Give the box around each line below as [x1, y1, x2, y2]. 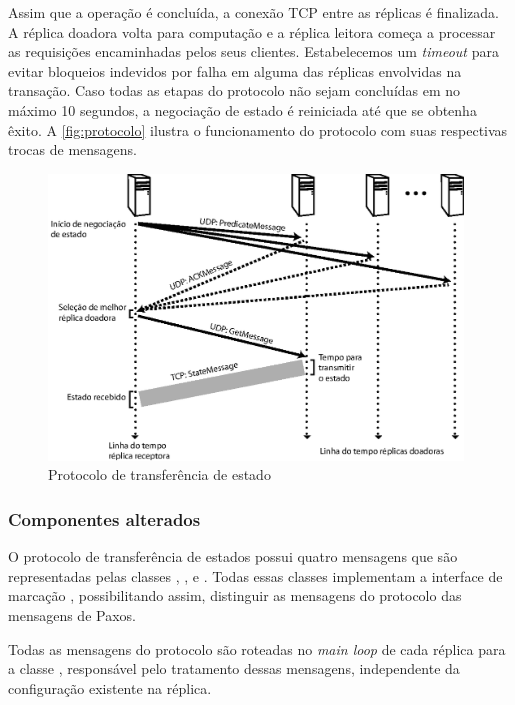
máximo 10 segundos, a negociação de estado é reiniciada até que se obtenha [8, 99, 477, 120]
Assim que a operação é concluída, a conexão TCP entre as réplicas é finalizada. [8, 2, 499, 22]
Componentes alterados [8, 506, 201, 531]
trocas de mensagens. [8, 139, 137, 160]
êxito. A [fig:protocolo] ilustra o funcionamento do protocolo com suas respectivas [8, 119, 508, 140]
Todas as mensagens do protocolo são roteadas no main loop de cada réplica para [8, 638, 506, 659]
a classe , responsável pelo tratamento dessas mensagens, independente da [8, 658, 460, 679]
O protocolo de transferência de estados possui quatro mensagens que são [8, 546, 458, 567]
